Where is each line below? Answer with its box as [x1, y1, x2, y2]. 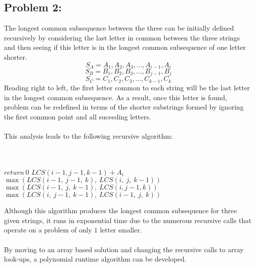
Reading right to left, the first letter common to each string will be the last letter [4, 82, 250, 92]
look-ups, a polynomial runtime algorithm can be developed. [4, 254, 187, 264]
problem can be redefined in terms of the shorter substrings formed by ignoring [4, 102, 244, 112]
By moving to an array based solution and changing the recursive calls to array [4, 244, 244, 254]
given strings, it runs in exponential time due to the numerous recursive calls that [4, 215, 252, 225]
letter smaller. [100, 225, 142, 235]
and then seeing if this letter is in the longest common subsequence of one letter [4, 42, 246, 52]
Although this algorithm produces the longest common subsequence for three [4, 205, 237, 216]
